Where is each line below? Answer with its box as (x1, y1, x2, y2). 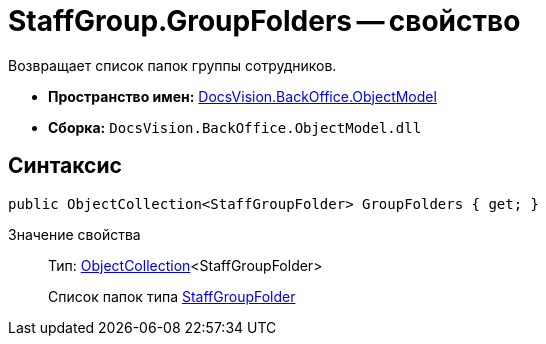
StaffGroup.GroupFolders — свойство (8, 4, 521, 38)
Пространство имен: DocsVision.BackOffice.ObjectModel (48, 87, 437, 105)
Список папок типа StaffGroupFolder (48, 287, 296, 305)
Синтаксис (8, 153, 122, 179)
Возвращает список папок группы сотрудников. (8, 56, 337, 74)
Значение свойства (8, 225, 141, 243)
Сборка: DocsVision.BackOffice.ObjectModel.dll (48, 118, 422, 136)
